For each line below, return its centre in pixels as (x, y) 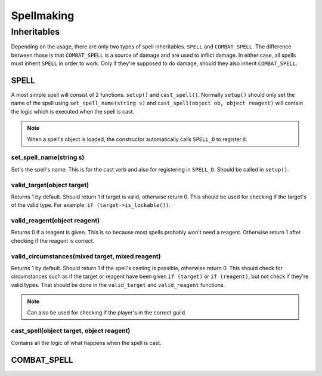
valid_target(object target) (50, 185)
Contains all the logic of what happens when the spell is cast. (86, 343)
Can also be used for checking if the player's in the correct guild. (107, 312)
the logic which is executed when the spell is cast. (73, 111)
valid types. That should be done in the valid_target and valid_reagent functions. (118, 285)
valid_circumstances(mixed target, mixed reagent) (86, 256)
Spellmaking (43, 16)
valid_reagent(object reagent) (55, 221)
